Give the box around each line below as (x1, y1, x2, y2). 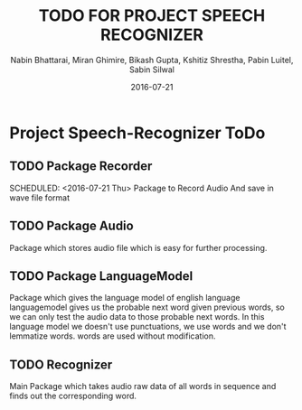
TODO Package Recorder (9, 159, 153, 174)
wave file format (9, 191, 71, 203)
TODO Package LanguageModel (9, 268, 193, 284)
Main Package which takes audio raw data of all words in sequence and (9, 381, 277, 392)
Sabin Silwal (129, 64, 175, 75)
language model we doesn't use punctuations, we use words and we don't (9, 321, 287, 332)
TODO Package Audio (9, 219, 134, 234)
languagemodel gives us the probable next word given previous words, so (9, 302, 285, 312)
